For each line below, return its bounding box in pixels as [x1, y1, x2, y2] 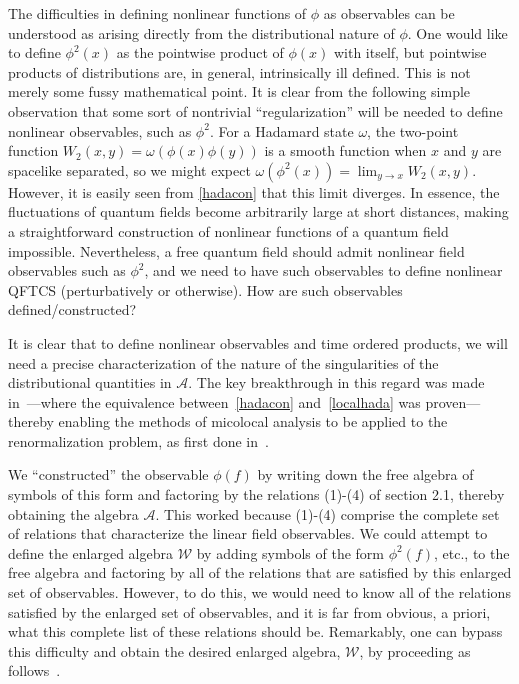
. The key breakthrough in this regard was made [188, 372, 485, 393]
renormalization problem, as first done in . [8, 430, 269, 451]
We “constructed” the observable [8, 464, 209, 485]
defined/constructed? [8, 299, 137, 320]
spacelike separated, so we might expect [8, 159, 251, 180]
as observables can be [323, 3, 455, 23]
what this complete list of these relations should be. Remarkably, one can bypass [8, 621, 503, 642]
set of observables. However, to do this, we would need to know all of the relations [8, 582, 511, 603]
